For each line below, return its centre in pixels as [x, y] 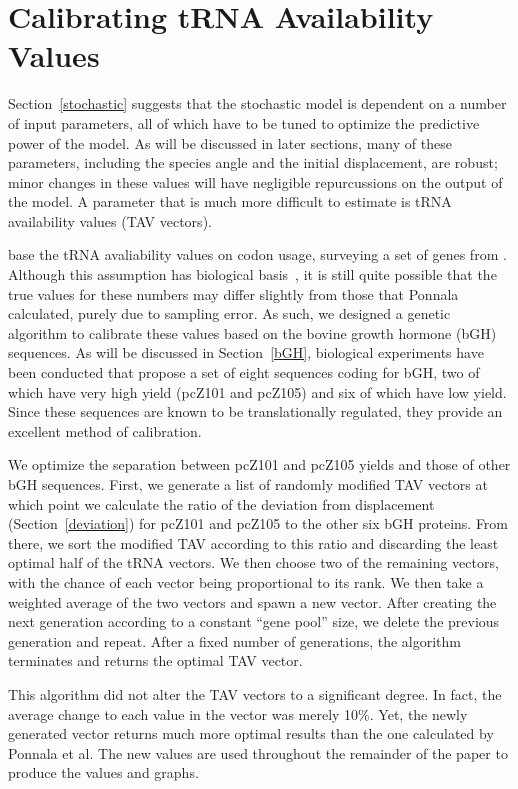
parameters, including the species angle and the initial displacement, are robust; [253, 162]
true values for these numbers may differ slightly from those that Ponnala [233, 293]
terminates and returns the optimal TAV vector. [155, 660]
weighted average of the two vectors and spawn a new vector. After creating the [252, 601]
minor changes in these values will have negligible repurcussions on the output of [255, 181]
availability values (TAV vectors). [110, 220]
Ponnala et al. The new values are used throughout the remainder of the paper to [258, 752]
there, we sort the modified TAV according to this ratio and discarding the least [253, 542]
